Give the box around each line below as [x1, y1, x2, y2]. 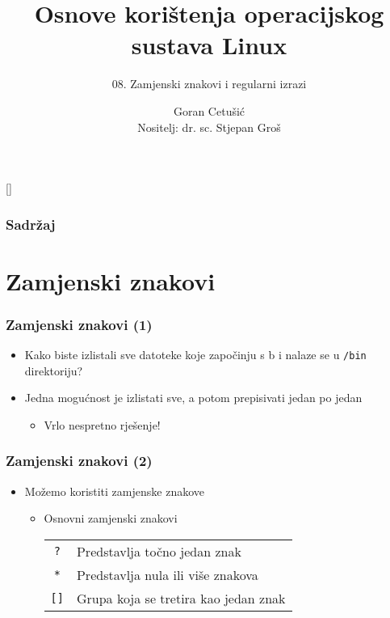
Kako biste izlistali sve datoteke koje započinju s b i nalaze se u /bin [24, 346, 367, 363]
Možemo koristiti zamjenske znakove [24, 482, 205, 499]
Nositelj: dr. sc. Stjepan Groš [137, 118, 281, 135]
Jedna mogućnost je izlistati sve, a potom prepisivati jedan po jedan [24, 389, 363, 406]
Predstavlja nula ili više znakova [76, 565, 258, 584]
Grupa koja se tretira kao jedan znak [76, 588, 286, 607]
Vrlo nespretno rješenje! [44, 416, 161, 433]
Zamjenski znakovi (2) [6, 451, 153, 471]
